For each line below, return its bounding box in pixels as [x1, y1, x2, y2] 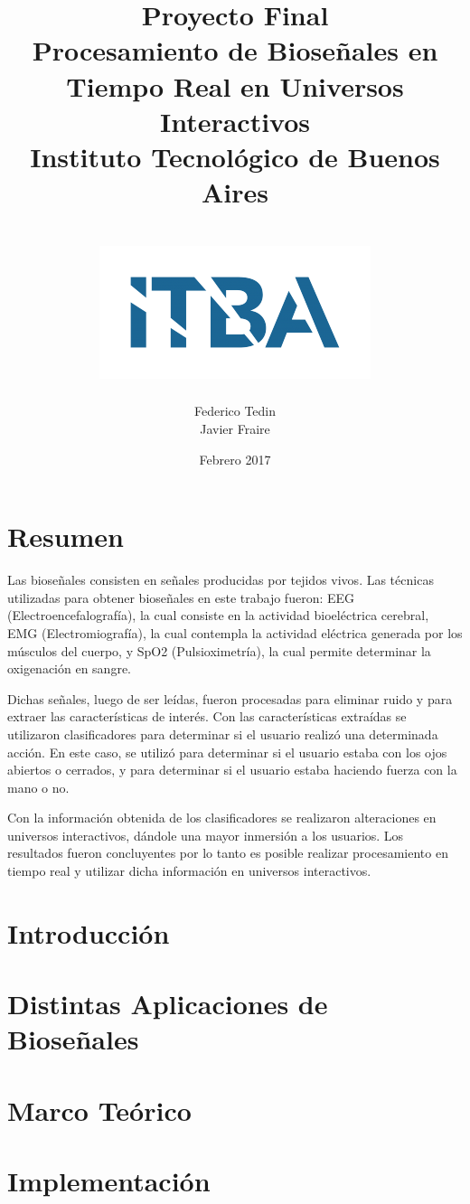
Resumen [7, 518, 124, 555]
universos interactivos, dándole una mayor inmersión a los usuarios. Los [7, 825, 404, 844]
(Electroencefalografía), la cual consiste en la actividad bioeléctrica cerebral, [7, 606, 429, 625]
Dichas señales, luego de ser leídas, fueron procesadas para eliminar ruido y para [7, 689, 453, 708]
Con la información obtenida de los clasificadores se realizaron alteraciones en [7, 808, 437, 827]
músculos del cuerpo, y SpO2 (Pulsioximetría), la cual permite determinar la [7, 641, 431, 660]
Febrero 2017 [199, 449, 271, 468]
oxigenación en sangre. [7, 659, 132, 678]
